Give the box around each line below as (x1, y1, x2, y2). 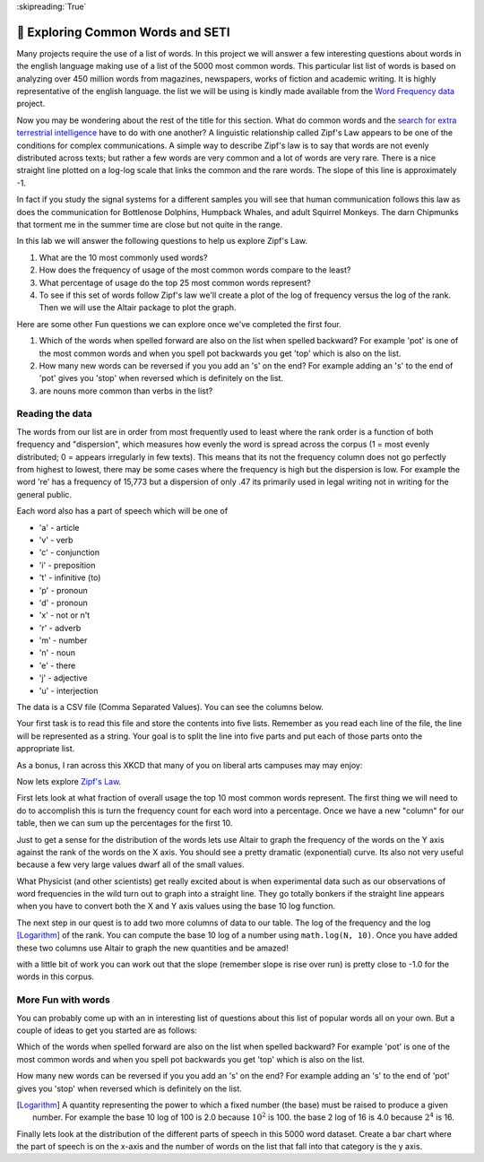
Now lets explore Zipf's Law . (16, 776, 122, 786)
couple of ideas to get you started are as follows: (16, 1025, 197, 1036)
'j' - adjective (39, 672, 88, 683)
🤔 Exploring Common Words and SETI (16, 24, 230, 39)
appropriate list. (16, 743, 75, 754)
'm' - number (39, 635, 88, 646)
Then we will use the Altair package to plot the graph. (39, 302, 237, 313)
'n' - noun (39, 647, 76, 658)
